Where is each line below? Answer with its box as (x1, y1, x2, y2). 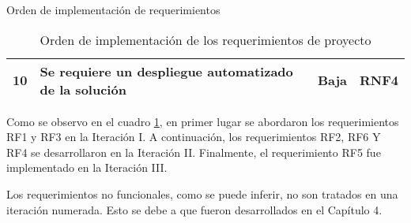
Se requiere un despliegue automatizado (40, 61, 293, 80)
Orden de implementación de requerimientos (6, 2, 221, 17)
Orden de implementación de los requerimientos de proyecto (40, 30, 371, 49)
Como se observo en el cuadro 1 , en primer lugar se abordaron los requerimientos (6, 113, 399, 129)
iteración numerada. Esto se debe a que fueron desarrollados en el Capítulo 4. (6, 201, 383, 217)
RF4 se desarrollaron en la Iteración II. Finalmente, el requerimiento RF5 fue (6, 143, 381, 160)
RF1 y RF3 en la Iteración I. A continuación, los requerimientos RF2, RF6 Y (6, 128, 381, 145)
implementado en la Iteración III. (6, 159, 168, 176)
